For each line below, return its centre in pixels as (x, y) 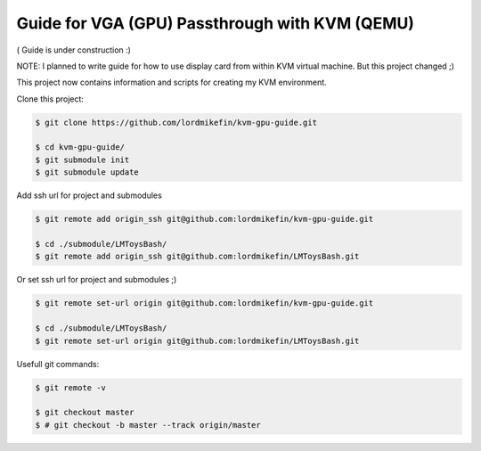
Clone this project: (50, 99)
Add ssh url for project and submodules (89, 195)
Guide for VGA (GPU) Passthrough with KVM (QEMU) (215, 23)
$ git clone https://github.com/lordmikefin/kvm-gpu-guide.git (176, 122)
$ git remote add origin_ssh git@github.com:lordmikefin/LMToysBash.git (197, 257)
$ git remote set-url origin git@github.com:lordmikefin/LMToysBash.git (197, 340)
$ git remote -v (71, 387)
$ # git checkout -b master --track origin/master (148, 425)
